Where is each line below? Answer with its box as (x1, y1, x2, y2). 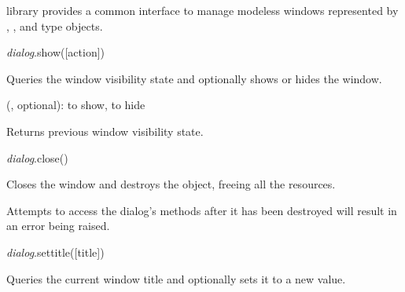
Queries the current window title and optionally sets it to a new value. (6, 270, 346, 287)
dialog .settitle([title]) (6, 243, 105, 260)
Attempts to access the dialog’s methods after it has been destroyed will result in (6, 202, 397, 218)
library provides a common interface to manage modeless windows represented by (6, 2, 399, 18)
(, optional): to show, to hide (6, 97, 145, 113)
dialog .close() (6, 149, 68, 166)
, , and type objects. (6, 17, 103, 34)
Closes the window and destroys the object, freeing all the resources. (6, 176, 336, 192)
